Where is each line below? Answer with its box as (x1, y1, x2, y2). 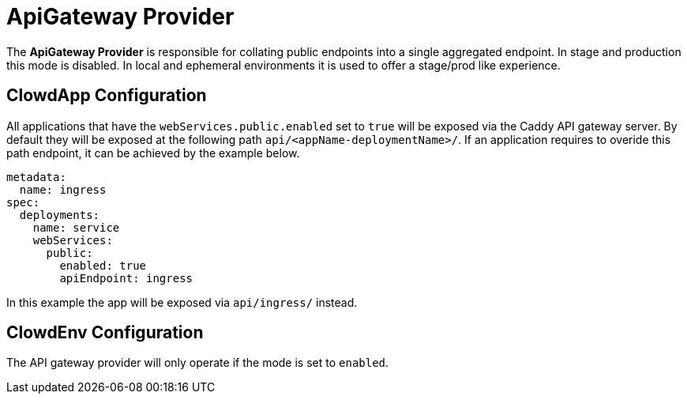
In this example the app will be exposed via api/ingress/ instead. (6, 295, 358, 309)
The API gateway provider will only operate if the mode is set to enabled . (6, 356, 389, 370)
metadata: (6, 170, 66, 183)
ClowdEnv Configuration (6, 323, 204, 343)
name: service (32, 221, 120, 234)
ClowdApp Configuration (6, 85, 207, 106)
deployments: (19, 208, 100, 221)
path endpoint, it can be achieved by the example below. (6, 145, 300, 160)
